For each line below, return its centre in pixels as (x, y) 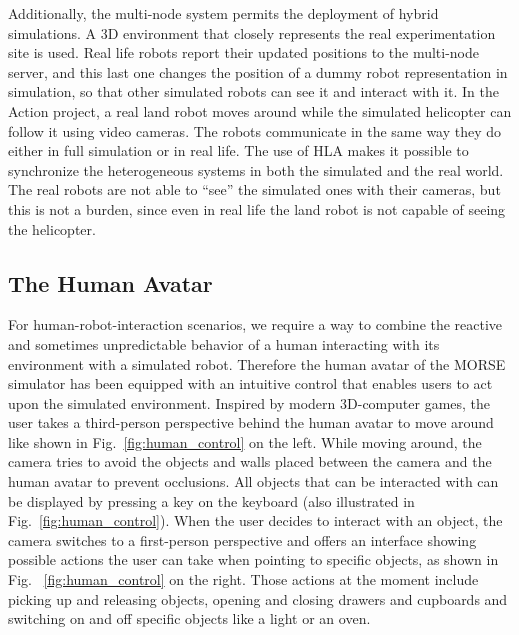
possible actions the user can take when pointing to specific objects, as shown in (253, 559)
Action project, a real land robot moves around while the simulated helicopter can (260, 110)
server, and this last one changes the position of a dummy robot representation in (258, 71)
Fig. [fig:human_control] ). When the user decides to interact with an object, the (255, 520)
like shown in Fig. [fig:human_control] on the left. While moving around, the (245, 441)
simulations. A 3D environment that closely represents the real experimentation (252, 32)
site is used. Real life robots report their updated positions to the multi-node (244, 52)
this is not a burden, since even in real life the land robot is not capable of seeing (257, 208)
